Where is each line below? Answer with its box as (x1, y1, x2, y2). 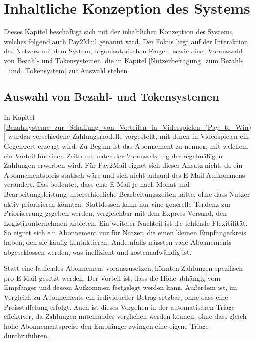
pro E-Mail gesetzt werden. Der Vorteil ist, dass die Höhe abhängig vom (4, 272, 221, 283)
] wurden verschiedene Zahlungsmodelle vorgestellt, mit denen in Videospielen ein (4, 131, 249, 141)
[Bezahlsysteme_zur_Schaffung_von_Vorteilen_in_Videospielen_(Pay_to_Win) (4, 121, 251, 132)
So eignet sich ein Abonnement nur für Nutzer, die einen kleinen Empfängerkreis (4, 227, 246, 237)
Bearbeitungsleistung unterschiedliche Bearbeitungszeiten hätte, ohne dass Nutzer (4, 189, 250, 199)
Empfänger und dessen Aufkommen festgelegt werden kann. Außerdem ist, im (4, 282, 237, 292)
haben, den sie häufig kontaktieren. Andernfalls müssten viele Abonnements (4, 237, 232, 247)
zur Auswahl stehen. (68, 65, 129, 75)
